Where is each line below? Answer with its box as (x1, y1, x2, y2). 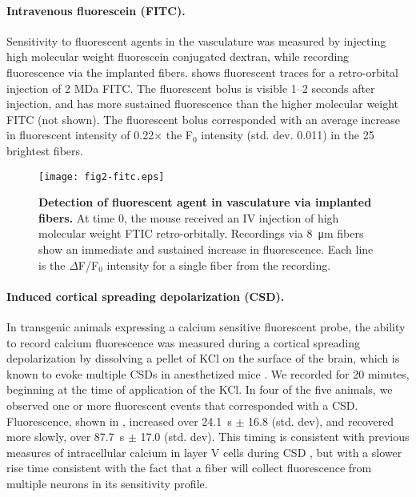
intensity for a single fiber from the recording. (106, 256, 331, 273)
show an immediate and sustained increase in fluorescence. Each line (38, 240, 374, 257)
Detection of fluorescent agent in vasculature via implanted (38, 194, 372, 210)
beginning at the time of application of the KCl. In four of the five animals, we (6, 381, 393, 398)
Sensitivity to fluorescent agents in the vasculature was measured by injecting (6, 32, 386, 49)
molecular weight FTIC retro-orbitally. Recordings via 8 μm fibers (38, 225, 364, 242)
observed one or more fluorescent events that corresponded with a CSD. (6, 396, 358, 413)
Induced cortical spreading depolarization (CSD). (6, 287, 285, 304)
